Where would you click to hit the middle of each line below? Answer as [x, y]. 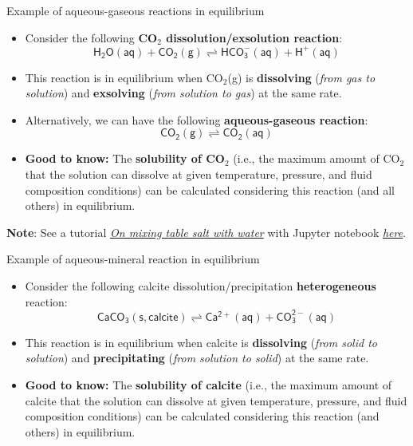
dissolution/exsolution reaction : [254, 37]
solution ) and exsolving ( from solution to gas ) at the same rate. [183, 93]
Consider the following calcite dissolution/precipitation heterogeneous [201, 286]
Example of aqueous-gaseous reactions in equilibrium [136, 10]
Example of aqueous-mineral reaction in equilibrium [133, 259]
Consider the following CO [91, 37]
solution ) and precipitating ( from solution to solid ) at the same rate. [197, 358]
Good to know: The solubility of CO [125, 158]
